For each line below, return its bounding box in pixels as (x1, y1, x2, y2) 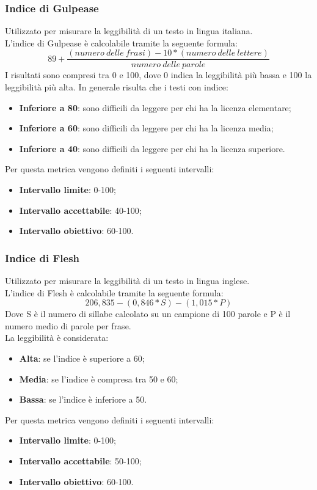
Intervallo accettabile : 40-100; (19, 203, 142, 216)
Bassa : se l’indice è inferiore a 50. (19, 393, 147, 406)
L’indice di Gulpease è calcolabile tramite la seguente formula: (5, 36, 238, 49)
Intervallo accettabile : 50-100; (19, 454, 142, 467)
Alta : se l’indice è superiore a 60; (19, 352, 145, 364)
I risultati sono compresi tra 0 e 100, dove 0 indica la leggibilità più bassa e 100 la (5, 68, 312, 81)
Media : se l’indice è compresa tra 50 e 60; (19, 372, 178, 385)
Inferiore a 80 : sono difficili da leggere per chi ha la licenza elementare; (19, 101, 291, 114)
